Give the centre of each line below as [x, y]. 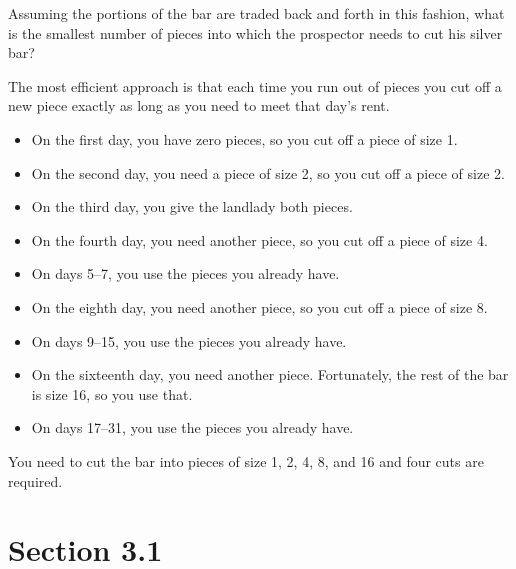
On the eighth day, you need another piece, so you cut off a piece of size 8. [259, 306]
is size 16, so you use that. [112, 393]
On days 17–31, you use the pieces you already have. [192, 427]
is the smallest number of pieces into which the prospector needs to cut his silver [255, 32]
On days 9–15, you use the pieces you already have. [189, 340]
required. [35, 480]
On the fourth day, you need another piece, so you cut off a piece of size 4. [259, 239]
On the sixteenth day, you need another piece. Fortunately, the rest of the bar [270, 374]
